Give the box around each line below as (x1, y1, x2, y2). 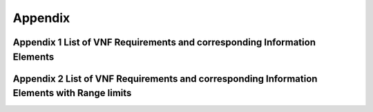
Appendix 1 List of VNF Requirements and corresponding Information (12, 36, 316, 48)
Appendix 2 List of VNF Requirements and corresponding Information (12, 73, 318, 85)
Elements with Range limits (12, 87, 132, 99)
